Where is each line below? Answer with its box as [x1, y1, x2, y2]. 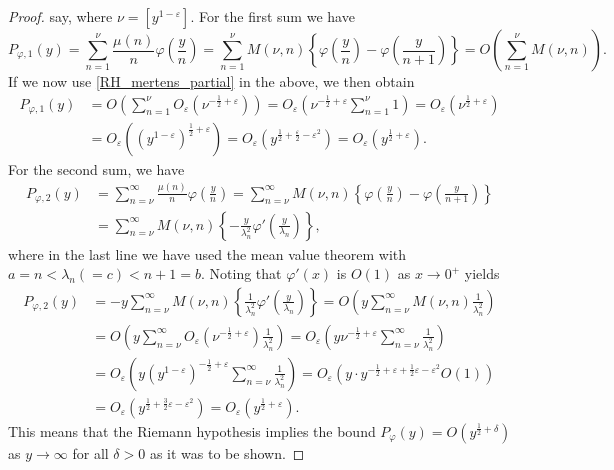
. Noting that [201, 263, 282, 284]
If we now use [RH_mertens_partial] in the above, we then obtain [8, 71, 415, 91]
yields [464, 263, 500, 284]
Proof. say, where [8, 6, 113, 26]
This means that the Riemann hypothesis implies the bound [8, 420, 376, 441]
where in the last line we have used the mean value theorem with [8, 243, 407, 264]
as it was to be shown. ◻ [149, 442, 305, 463]
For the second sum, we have [8, 158, 185, 179]
